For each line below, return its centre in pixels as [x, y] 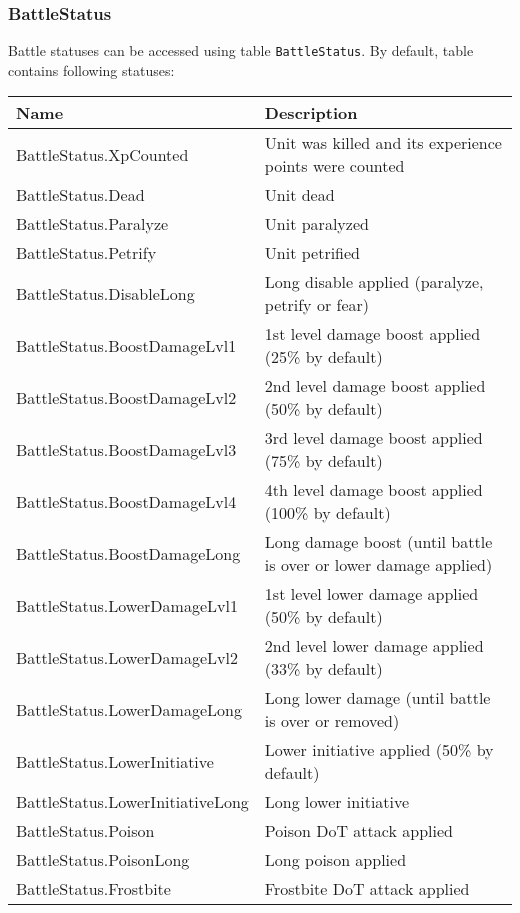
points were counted [334, 166]
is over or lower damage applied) [378, 565]
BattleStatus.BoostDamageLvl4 [126, 501]
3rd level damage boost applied [373, 438]
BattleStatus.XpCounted [102, 154]
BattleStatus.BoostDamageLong [128, 553]
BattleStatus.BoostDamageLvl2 [126, 397]
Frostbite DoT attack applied [367, 889]
